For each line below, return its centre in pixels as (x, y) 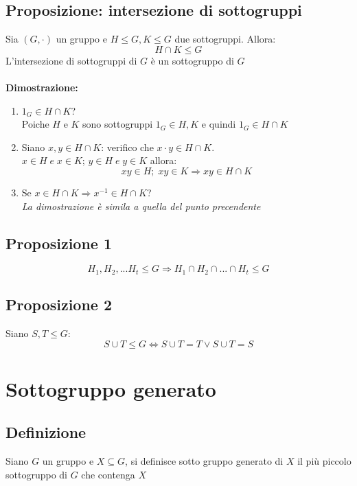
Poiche (35, 124)
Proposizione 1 (59, 243)
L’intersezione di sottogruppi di (71, 60)
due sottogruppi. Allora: (225, 39)
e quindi (219, 124)
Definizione (46, 432)
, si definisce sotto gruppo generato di (204, 461)
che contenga (108, 474)
